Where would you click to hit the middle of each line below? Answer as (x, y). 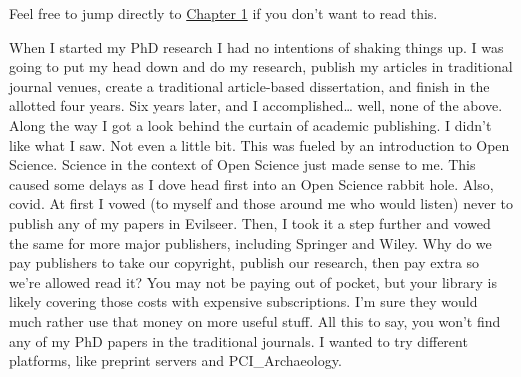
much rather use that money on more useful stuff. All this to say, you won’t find (255, 320)
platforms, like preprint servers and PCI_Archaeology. (175, 360)
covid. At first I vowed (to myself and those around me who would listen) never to (261, 203)
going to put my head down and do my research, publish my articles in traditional (261, 66)
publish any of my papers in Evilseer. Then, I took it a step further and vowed (250, 222)
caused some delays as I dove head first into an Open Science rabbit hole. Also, (251, 183)
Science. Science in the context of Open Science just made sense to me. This (242, 164)
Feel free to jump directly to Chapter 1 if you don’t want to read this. (223, 13)
